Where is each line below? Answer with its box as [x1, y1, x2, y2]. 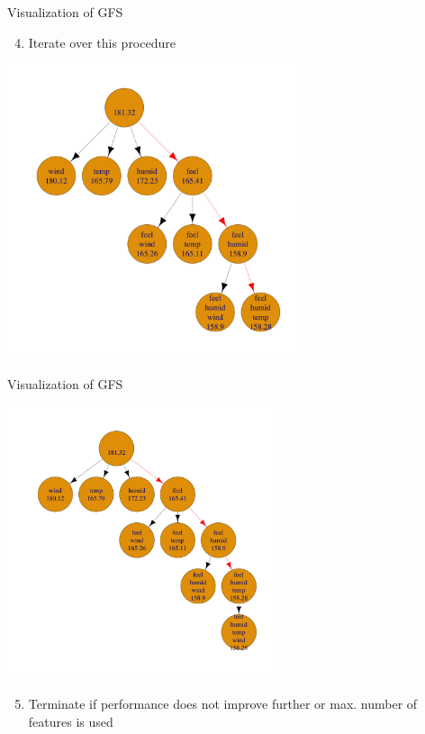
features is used [28, 711, 113, 730]
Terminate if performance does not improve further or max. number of [28, 693, 418, 712]
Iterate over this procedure [28, 32, 176, 51]
